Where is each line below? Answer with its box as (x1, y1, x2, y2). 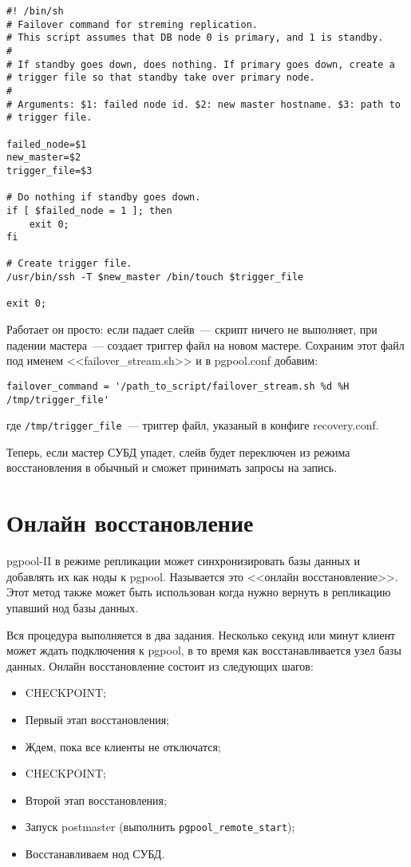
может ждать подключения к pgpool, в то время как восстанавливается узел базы (6, 642, 401, 659)
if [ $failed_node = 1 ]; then (6, 204, 172, 216)
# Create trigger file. (6, 258, 132, 270)
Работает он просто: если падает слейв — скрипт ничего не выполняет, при (6, 321, 377, 338)
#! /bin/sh (6, 6, 64, 17)
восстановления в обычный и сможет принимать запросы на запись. (6, 459, 338, 476)
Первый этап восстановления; (25, 711, 170, 727)
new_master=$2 (6, 152, 81, 164)
